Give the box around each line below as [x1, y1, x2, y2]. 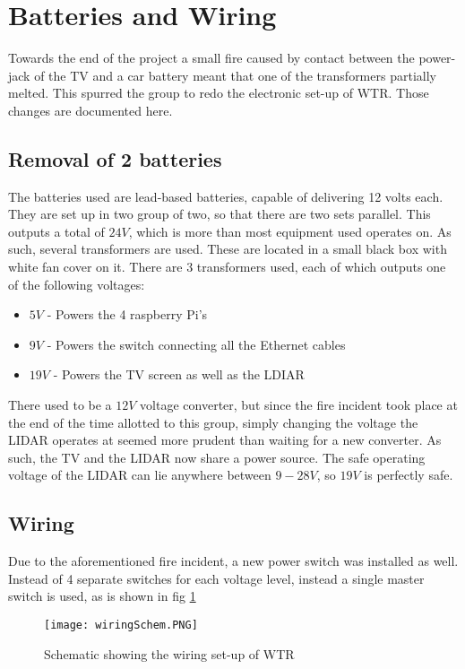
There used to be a [8, 395, 112, 414]
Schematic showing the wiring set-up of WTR [44, 644, 295, 663]
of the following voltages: [8, 274, 145, 293]
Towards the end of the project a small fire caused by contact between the [8, 48, 415, 67]
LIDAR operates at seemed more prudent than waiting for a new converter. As [8, 430, 442, 449]
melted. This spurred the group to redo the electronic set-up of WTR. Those [8, 83, 429, 102]
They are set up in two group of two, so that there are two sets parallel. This [8, 204, 431, 223]
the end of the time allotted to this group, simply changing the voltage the [8, 413, 418, 431]
